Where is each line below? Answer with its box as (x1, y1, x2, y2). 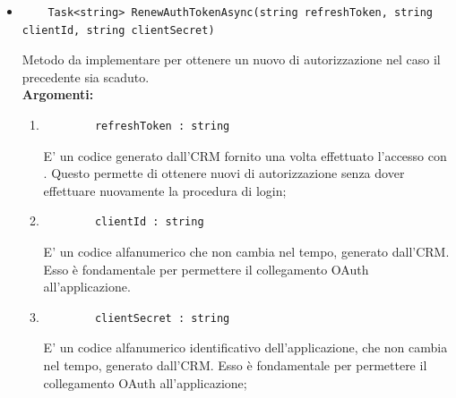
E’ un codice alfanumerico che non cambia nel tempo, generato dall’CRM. (43, 241, 450, 260)
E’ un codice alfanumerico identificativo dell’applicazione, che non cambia (43, 338, 448, 357)
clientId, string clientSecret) (22, 23, 215, 37)
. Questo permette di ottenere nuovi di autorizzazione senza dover (43, 164, 405, 182)
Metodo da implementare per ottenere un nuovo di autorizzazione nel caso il (22, 50, 441, 69)
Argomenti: (22, 85, 94, 104)
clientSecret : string (94, 311, 230, 325)
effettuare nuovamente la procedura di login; (43, 181, 287, 199)
